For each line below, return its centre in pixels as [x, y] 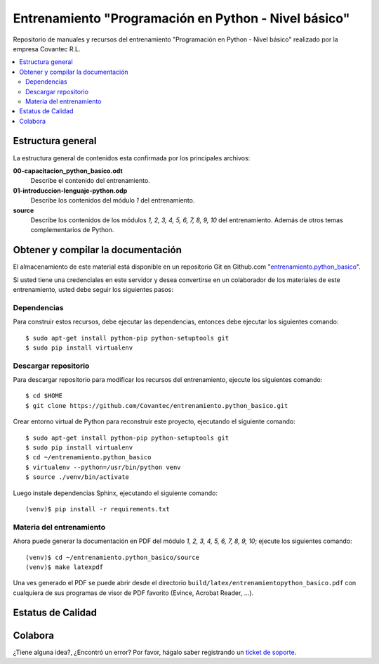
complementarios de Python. [72, 230]
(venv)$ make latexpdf [65, 567]
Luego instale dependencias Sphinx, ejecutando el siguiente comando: [115, 493]
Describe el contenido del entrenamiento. [90, 181]
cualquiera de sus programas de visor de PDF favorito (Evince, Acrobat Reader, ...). [133, 593]
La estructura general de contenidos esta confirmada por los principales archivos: [132, 158]
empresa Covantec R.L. [47, 49]
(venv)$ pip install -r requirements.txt [98, 509]
